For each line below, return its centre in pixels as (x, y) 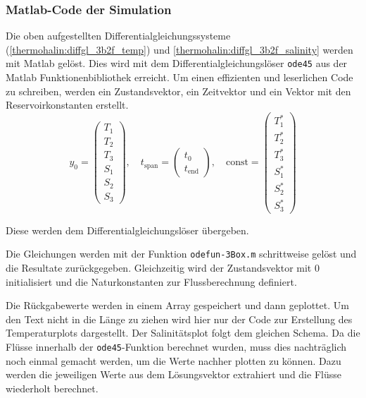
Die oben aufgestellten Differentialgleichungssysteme (118, 36)
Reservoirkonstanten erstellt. (67, 105)
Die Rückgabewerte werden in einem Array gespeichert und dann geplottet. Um (177, 305)
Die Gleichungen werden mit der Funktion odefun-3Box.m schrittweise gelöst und (181, 254)
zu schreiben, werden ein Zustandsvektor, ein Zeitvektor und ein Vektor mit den (178, 91)
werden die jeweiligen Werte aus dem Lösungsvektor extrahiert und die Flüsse (173, 374)
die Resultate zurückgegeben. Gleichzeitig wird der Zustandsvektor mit (159, 268)
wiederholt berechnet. (52, 388)
